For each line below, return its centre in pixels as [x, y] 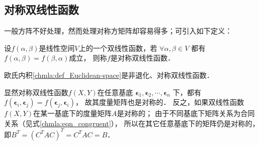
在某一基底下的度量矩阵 [73, 113]
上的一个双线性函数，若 [118, 48]
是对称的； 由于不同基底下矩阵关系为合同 [186, 113]
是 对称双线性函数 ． [143, 58]
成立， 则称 [88, 58]
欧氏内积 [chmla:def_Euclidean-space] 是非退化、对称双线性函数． [109, 75]
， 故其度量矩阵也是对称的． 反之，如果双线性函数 [160, 102]
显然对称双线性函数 [36, 92]
